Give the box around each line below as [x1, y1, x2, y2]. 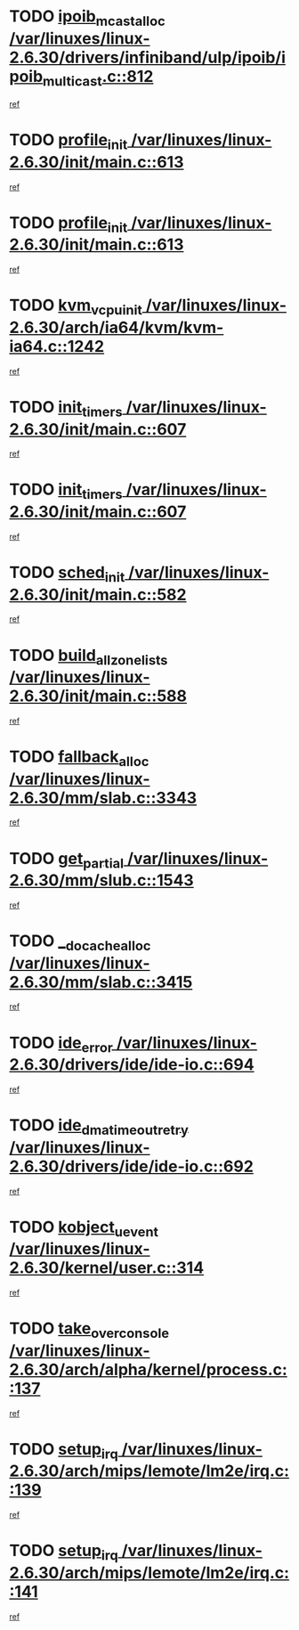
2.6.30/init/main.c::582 [9, 584, 187, 605]
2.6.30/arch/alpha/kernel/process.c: [9, 1359, 287, 1380]
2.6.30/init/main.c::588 [9, 686, 188, 706]
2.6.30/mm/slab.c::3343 [9, 787, 198, 808]
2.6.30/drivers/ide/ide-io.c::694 [9, 1055, 255, 1075]
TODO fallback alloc [9, 746, 149, 770]
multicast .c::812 [43, 66, 154, 90]
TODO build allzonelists [9, 645, 168, 669]
